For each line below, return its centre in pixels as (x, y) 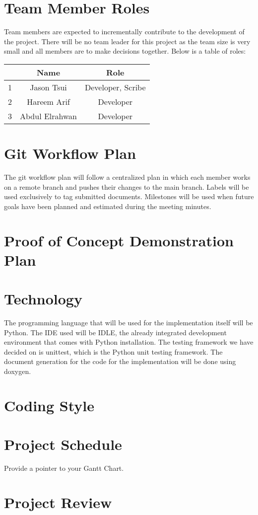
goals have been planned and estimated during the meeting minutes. (108, 206)
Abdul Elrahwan (48, 116)
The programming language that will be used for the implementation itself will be (129, 323)
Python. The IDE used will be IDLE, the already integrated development (115, 332)
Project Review (58, 502)
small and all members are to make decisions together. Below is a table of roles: (125, 51)
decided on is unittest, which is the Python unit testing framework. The (113, 351)
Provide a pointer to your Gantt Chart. (64, 468)
